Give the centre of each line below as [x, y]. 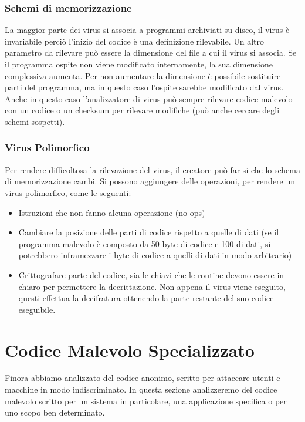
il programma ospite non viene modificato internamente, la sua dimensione [139, 64]
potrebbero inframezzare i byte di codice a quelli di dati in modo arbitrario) [155, 255]
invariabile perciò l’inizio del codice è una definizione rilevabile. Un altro [134, 41]
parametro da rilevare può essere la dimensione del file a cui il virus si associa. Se [151, 53]
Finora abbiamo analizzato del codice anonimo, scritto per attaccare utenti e [143, 378]
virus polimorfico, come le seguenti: [68, 192]
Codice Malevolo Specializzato [130, 350]
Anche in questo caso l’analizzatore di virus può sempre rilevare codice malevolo [149, 98]
